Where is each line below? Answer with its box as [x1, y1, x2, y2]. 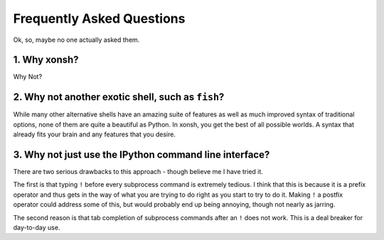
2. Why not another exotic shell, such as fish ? [13, 91, 225, 103]
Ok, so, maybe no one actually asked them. [13, 36, 140, 44]
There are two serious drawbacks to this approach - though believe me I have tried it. [13, 168, 263, 176]
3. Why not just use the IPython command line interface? [13, 148, 270, 160]
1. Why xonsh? [13, 54, 79, 66]
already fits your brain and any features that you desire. [13, 130, 176, 138]
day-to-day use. [13, 224, 60, 231]
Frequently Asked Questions [13, 11, 186, 26]
